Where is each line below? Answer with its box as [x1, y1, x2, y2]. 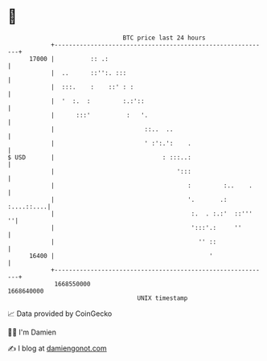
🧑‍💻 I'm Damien [7, 327, 57, 337]
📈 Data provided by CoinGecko [7, 309, 113, 318]
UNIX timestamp [137, 293, 188, 302]
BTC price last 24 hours [122, 34, 206, 42]
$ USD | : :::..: [7, 153, 192, 162]
